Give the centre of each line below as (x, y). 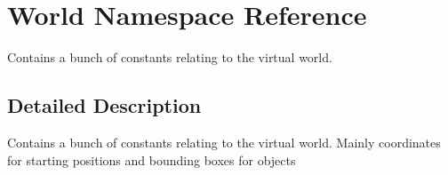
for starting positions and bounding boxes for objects (152, 159)
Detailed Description (104, 105)
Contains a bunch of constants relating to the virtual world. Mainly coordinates (224, 142)
